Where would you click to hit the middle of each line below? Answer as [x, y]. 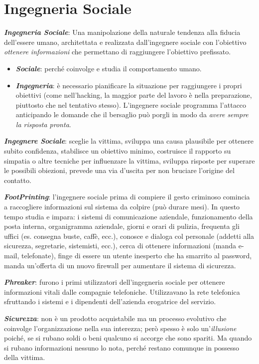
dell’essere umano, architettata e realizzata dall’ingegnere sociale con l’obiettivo [125, 42]
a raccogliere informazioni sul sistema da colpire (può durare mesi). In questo [122, 207]
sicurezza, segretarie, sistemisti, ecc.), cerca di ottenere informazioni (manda [120, 246]
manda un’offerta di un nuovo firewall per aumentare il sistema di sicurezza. [120, 265]
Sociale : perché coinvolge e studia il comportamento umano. [109, 68]
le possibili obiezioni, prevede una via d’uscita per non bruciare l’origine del [119, 170]
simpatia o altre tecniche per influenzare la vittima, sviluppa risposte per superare [129, 160]
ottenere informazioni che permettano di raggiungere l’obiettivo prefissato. [118, 52]
